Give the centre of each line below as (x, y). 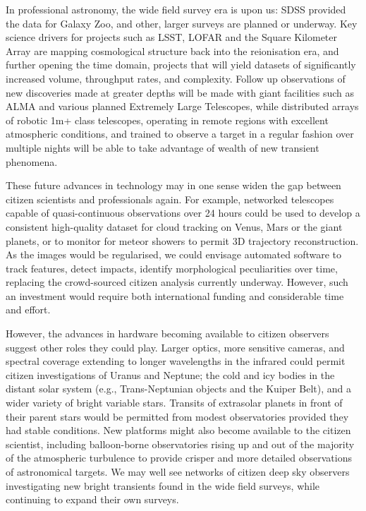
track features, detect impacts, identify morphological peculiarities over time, (172, 268)
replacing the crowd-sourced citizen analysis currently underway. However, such (177, 282)
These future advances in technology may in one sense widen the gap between (173, 185)
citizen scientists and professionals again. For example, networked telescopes (170, 199)
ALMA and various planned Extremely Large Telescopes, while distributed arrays (182, 106)
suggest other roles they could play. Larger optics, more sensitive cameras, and (175, 347)
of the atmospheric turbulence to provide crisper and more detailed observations (179, 458)
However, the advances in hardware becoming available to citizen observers (167, 333)
